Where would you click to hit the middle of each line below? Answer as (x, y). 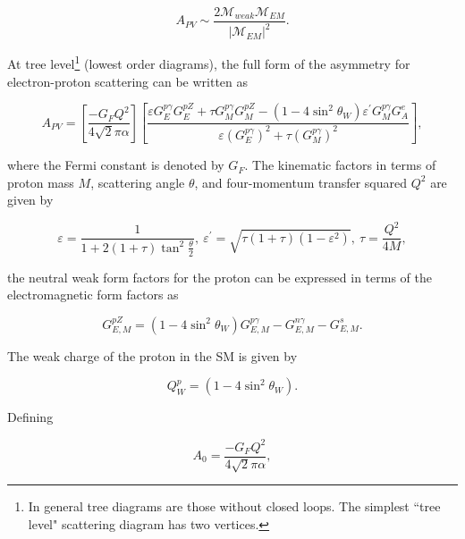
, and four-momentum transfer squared (301, 182)
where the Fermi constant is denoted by (116, 165)
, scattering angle (138, 182)
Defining (30, 417)
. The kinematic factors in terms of (340, 165)
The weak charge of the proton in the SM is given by (152, 355)
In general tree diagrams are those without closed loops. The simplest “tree (234, 505)
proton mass (41, 182)
